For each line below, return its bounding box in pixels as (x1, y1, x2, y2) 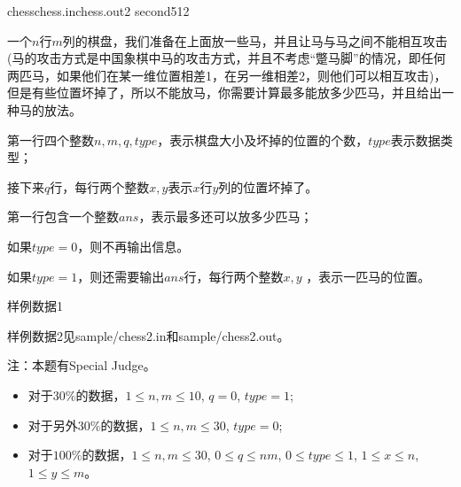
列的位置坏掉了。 (218, 177, 318, 196)
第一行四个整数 (7, 130, 94, 149)
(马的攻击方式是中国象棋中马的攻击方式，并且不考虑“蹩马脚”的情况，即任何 (7, 49, 446, 67)
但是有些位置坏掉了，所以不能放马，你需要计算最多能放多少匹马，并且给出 (7, 83, 441, 102)
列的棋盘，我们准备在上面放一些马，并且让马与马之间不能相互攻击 (62, 31, 448, 50)
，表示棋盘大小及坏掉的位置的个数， (157, 130, 369, 149)
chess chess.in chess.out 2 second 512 (7, 2, 190, 19)
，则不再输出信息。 (77, 236, 190, 255)
